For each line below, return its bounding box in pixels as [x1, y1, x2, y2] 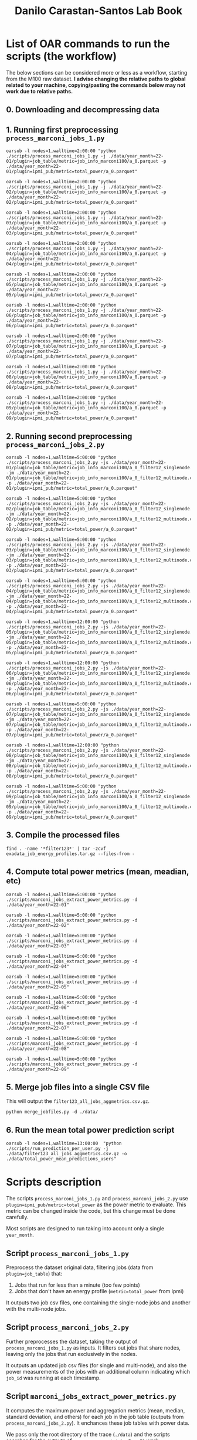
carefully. [6, 1214, 29, 1221]
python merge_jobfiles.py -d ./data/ [6, 1109, 98, 1115]
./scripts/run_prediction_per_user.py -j [6, 1146, 109, 1152]
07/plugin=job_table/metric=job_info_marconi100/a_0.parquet [6, 344, 159, 349]
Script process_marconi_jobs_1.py [6, 1248, 129, 1258]
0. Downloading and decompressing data [6, 105, 160, 115]
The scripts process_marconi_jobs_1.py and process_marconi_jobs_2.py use [6, 1195, 189, 1202]
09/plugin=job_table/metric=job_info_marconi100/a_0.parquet [6, 405, 159, 411]
